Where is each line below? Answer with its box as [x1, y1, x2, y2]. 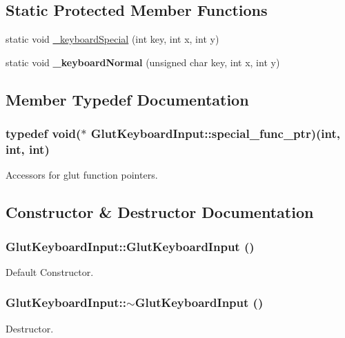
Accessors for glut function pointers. [6, 168, 158, 182]
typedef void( [6, 125, 81, 142]
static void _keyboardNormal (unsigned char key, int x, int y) [6, 54, 280, 69]
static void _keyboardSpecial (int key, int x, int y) [6, 32, 219, 46]
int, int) [6, 141, 50, 158]
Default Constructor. [6, 264, 94, 279]
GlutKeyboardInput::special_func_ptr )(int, [90, 125, 340, 142]
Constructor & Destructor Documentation [6, 201, 314, 223]
